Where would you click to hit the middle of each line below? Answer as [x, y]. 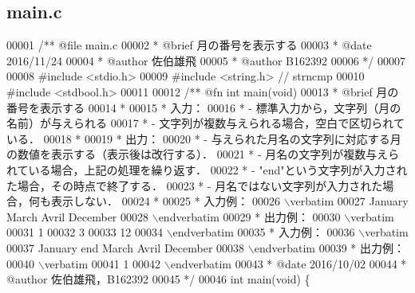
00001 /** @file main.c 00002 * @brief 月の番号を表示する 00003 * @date [189, 45]
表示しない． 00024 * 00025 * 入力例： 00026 [165, 201]
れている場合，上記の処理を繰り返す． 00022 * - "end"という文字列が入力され [207, 169]
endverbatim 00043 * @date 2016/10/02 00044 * [289, 263]
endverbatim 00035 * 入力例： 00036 [264, 232]
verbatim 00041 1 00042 [103, 263]
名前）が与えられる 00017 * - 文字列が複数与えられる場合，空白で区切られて [206, 123]
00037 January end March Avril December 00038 [126, 247]
